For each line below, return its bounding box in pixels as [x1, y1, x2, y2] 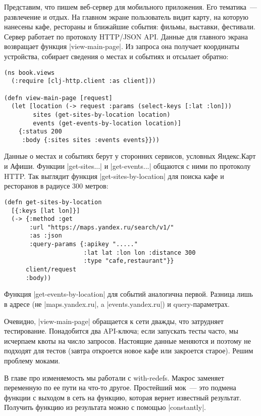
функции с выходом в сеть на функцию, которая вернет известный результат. [4, 392, 241, 402]
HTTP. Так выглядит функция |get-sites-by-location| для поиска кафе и [4, 170, 224, 181]
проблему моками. [4, 355, 60, 365]
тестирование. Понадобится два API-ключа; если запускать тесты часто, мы [4, 326, 238, 336]
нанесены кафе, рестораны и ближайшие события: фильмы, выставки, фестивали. [4, 21, 255, 32]
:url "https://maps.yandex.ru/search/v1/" [29, 223, 174, 231]
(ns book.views [4, 69, 55, 76]
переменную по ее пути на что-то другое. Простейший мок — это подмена [4, 382, 236, 393]
